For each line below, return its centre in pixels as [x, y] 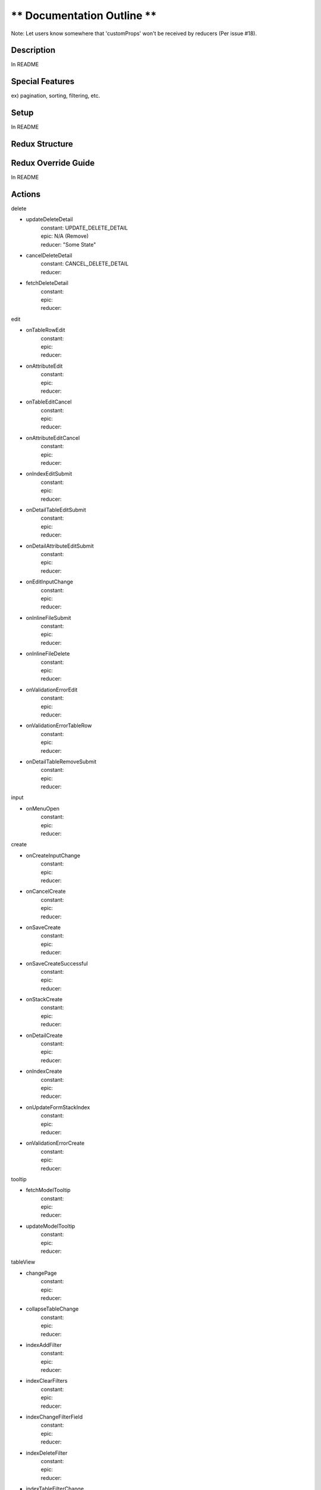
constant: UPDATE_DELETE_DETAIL [84, 228]
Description [33, 50]
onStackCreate [44, 999]
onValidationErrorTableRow [59, 726]
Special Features [43, 81]
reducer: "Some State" [68, 244]
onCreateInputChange [53, 855]
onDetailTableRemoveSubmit [61, 761]
